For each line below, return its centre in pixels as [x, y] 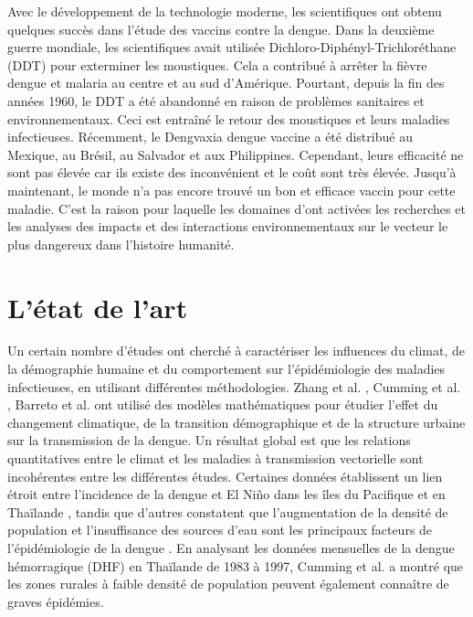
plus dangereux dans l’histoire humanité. [121, 244]
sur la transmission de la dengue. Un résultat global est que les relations [209, 440]
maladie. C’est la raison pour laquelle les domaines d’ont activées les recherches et [236, 208]
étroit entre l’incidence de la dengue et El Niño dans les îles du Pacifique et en [226, 494]
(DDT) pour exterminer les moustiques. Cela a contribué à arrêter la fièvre [217, 64]
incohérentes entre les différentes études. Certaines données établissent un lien [225, 476]
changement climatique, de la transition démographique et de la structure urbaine [236, 422]
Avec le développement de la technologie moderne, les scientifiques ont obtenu [225, 11]
